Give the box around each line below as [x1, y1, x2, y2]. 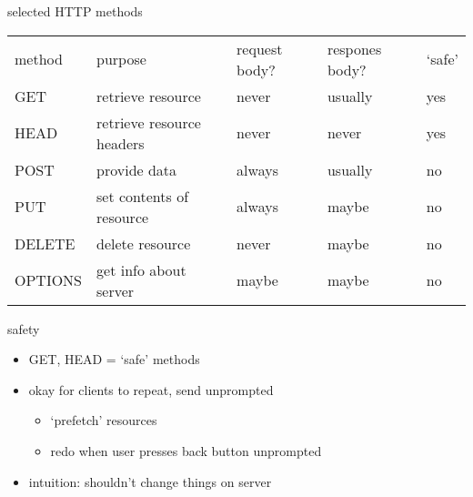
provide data [96, 158, 177, 180]
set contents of [96, 185, 189, 207]
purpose [96, 48, 146, 70]
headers [96, 132, 145, 154]
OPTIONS [15, 269, 83, 291]
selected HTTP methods [7, 2, 143, 20]
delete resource [96, 232, 191, 254]
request [236, 37, 283, 59]
